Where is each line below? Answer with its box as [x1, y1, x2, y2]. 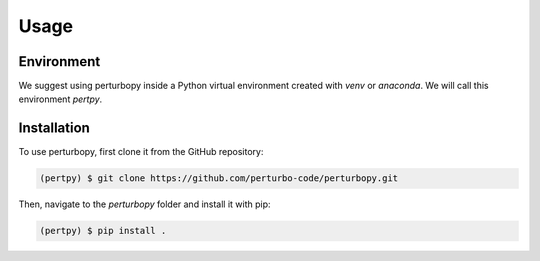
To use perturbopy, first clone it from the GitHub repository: [18, 146, 264, 158]
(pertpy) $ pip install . [39, 225, 167, 237]
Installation [18, 120, 90, 137]
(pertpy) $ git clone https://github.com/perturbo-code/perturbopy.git [39, 173, 399, 184]
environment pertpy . [18, 93, 103, 105]
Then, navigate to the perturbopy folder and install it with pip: [18, 198, 271, 210]
